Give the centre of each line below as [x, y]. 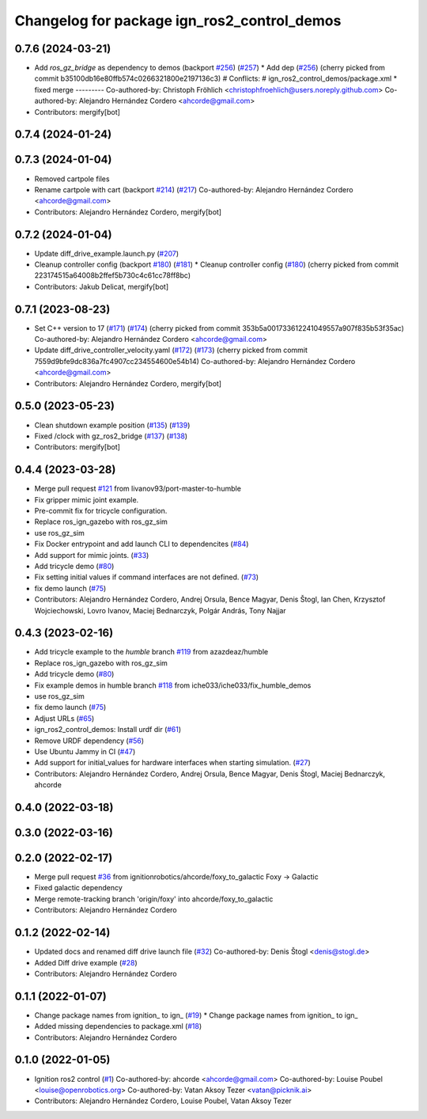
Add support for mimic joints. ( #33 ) [92, 555]
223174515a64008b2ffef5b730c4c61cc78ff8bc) [113, 275]
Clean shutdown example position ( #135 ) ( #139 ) [112, 425]
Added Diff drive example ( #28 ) [86, 962]
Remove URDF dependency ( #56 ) [89, 741]
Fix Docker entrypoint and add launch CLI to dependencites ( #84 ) [142, 544]
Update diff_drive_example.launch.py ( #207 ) [107, 253]
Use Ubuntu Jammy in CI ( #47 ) [85, 751]
